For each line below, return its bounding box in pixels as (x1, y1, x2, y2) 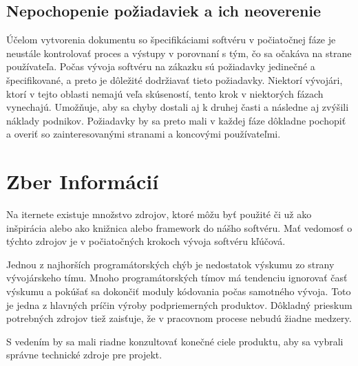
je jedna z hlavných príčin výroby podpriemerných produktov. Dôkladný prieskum (6, 297, 352, 312)
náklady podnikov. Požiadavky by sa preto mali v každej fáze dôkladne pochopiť (6, 113, 346, 127)
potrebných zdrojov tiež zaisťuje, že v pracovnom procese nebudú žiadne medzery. (6, 311, 352, 325)
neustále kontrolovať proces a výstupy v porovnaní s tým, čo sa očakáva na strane (6, 45, 352, 60)
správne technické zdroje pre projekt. (6, 347, 162, 362)
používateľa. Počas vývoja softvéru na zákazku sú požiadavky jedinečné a (6, 59, 315, 74)
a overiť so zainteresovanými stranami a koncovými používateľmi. (6, 127, 281, 141)
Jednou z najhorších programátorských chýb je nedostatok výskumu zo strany (6, 257, 335, 271)
